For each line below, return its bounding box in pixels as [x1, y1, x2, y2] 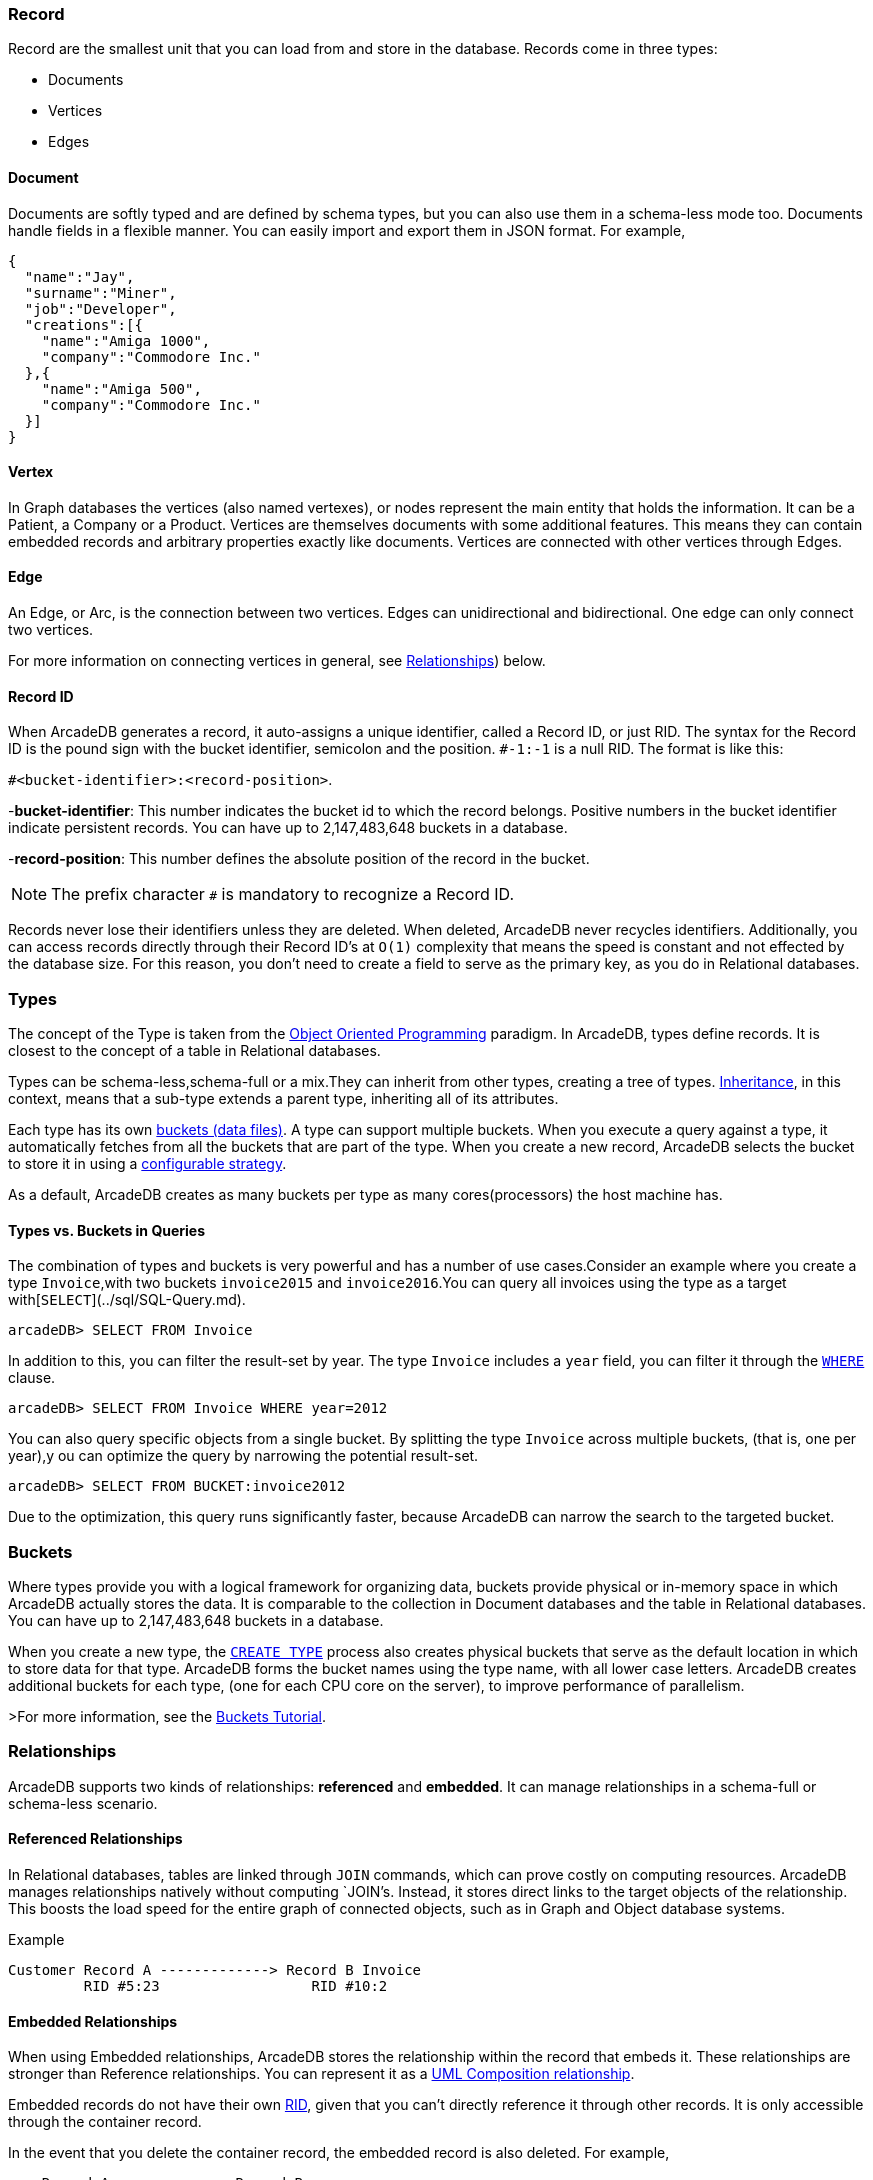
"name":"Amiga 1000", [41, 332, 211, 349]
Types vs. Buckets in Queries [8, 1221, 206, 1239]
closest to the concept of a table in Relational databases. [8, 1042, 381, 1059]
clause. [8, 1369, 56, 1387]
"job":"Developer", [24, 300, 177, 317]
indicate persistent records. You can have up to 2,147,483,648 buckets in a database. [8, 819, 568, 837]
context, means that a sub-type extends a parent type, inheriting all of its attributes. [8, 1090, 559, 1107]
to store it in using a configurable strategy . [8, 1155, 287, 1172]
